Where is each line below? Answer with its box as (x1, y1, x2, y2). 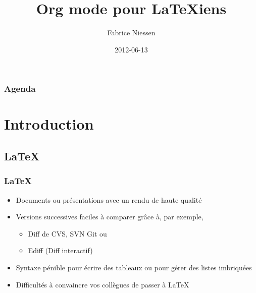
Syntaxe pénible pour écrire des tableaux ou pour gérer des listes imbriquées (16, 262, 252, 272)
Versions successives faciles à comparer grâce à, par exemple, (16, 211, 203, 222)
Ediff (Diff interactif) (28, 245, 93, 256)
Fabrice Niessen (107, 27, 156, 38)
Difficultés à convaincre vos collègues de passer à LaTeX (16, 279, 189, 289)
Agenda (4, 82, 36, 95)
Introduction (4, 113, 94, 134)
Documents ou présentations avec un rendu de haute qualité (16, 194, 202, 205)
